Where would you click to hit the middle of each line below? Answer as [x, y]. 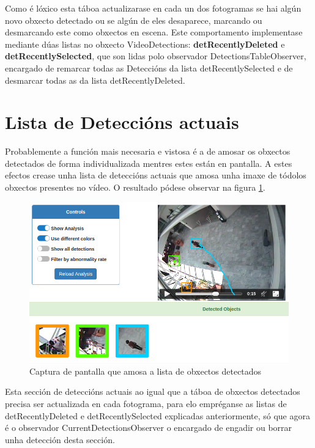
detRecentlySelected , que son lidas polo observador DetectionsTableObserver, [156, 56]
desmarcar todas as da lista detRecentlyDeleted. [95, 80]
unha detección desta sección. [60, 439]
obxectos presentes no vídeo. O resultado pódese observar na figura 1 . [135, 187]
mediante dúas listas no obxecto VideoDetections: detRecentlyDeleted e [145, 44]
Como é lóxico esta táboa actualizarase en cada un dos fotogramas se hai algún [153, 8]
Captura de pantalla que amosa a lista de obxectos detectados [146, 371]
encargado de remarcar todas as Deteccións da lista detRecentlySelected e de [149, 68]
